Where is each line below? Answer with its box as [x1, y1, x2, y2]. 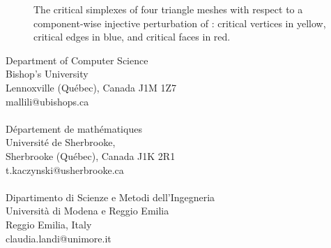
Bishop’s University [6, 66, 88, 81]
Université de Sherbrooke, [6, 135, 116, 149]
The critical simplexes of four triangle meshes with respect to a [33, 2, 303, 16]
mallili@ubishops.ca [6, 94, 89, 108]
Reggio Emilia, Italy [6, 217, 92, 231]
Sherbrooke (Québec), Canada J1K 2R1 [6, 148, 176, 163]
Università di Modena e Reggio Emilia [6, 203, 169, 218]
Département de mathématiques [6, 121, 142, 136]
